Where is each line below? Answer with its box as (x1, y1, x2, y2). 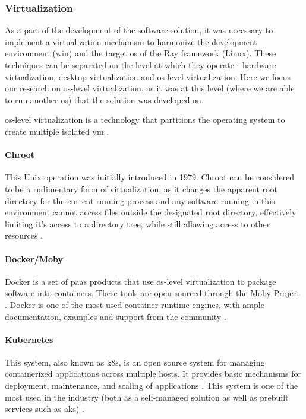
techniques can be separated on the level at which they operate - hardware (5, 59, 276, 71)
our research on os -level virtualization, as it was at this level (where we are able (5, 82, 295, 94)
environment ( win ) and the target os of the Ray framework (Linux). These (5, 47, 276, 59)
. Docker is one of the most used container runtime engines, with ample (5, 298, 264, 310)
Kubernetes (5, 333, 53, 345)
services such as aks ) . (5, 402, 84, 415)
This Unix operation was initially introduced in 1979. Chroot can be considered (5, 171, 294, 183)
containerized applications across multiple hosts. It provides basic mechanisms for (5, 367, 301, 380)
